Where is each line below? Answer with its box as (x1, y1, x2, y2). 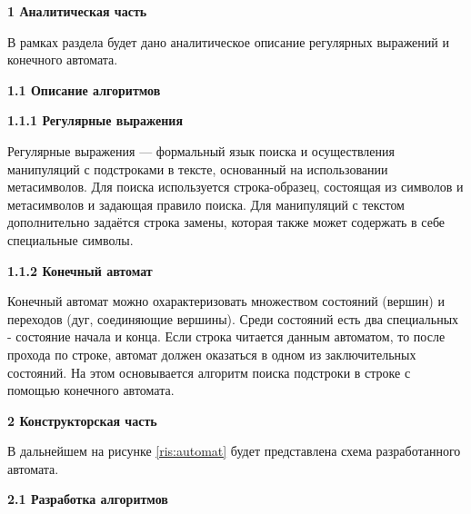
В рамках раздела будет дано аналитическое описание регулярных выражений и (7, 32, 449, 51)
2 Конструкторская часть (7, 410, 157, 430)
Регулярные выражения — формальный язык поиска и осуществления (7, 141, 395, 160)
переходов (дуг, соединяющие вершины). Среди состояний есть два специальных (7, 309, 459, 328)
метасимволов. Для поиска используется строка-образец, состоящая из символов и (7, 177, 464, 196)
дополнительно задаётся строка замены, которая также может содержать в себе (7, 213, 446, 232)
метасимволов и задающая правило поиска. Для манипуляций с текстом (7, 194, 405, 213)
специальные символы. (7, 230, 134, 249)
